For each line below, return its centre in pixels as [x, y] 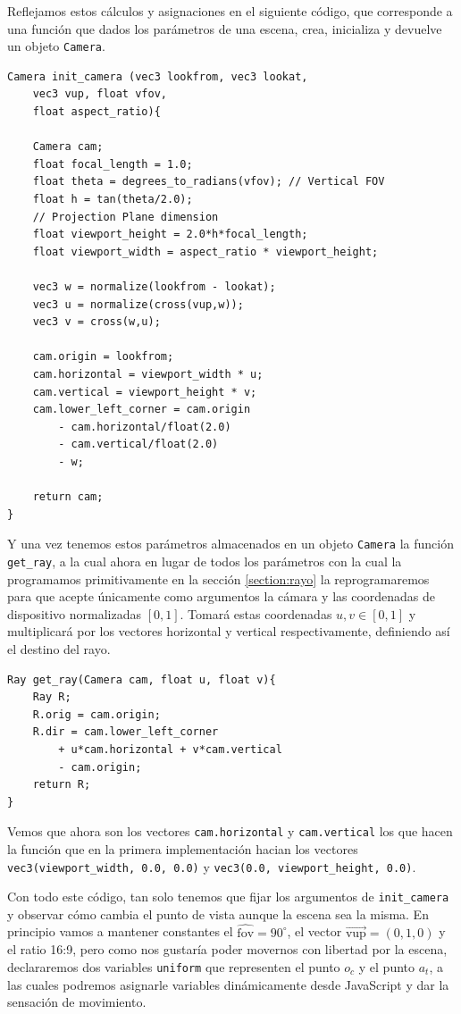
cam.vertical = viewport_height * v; [145, 392]
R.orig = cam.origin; [96, 714]
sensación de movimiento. [77, 1002]
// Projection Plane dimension [126, 217]
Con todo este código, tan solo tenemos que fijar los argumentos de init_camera [228, 897]
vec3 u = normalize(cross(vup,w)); [138, 304]
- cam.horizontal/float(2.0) [145, 427]
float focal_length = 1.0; [113, 164]
